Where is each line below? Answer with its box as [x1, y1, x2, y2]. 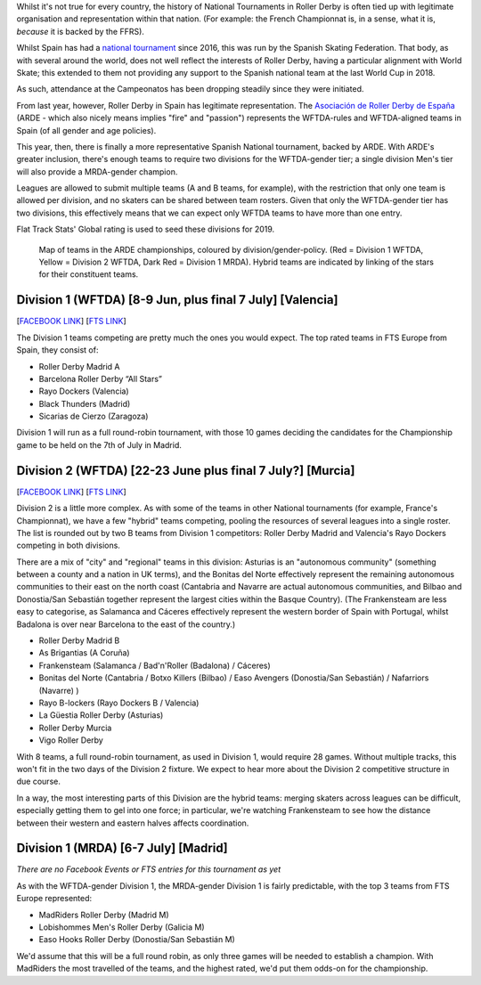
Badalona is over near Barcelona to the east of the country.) [16, 619, 236, 630]
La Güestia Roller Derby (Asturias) [38, 710, 164, 720]
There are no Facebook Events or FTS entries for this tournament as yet [16, 864, 281, 875]
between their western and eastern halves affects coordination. [16, 818, 249, 828]
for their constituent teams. [38, 269, 139, 280]
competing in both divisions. [16, 540, 120, 551]
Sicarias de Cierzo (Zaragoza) [38, 411, 149, 422]
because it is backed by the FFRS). [16, 26, 144, 37]
